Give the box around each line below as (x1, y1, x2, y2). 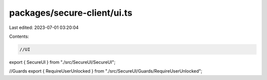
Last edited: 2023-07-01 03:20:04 (9, 25, 79, 30)
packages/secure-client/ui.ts (9, 7, 133, 18)
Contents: (9, 33, 29, 39)
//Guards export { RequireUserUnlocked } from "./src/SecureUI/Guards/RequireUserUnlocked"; (9, 68, 203, 74)
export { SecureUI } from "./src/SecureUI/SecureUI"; (9, 59, 116, 65)
